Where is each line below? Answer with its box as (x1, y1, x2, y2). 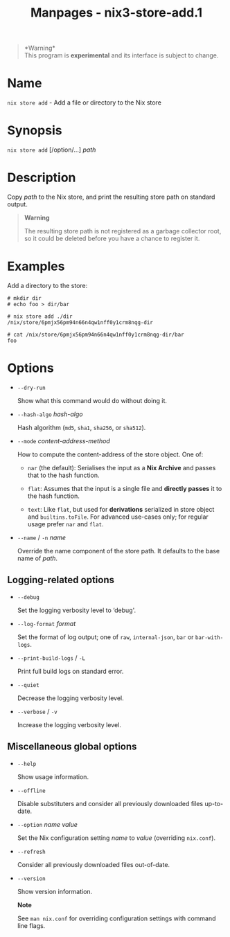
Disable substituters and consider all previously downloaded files (17, 799, 203, 807)
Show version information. (17, 887, 93, 895)
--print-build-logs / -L (17, 653, 85, 662)
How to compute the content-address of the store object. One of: (17, 450, 204, 458)
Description (7, 170, 76, 186)
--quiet (17, 681, 39, 688)
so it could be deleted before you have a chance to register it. (24, 234, 200, 242)
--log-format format (17, 619, 76, 627)
